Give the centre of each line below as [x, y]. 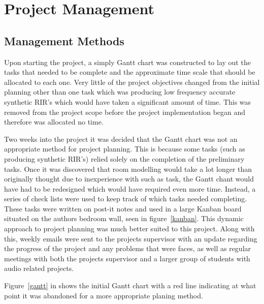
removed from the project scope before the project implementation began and [125, 112]
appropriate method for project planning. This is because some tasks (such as [125, 149]
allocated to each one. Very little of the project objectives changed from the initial [132, 82]
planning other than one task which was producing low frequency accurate [120, 92]
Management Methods [64, 40]
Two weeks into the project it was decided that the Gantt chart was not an [121, 139]
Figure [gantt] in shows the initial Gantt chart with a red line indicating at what [130, 285]
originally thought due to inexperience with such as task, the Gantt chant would [129, 179]
